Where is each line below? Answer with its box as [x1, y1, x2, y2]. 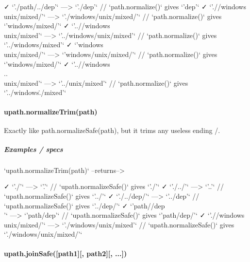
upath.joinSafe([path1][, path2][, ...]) [4, 248, 127, 258]
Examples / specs [4, 144, 63, 154]
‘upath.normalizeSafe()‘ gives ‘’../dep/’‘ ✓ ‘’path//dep [4, 200, 165, 210]
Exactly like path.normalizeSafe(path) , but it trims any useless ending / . [4, 125, 220, 135]
